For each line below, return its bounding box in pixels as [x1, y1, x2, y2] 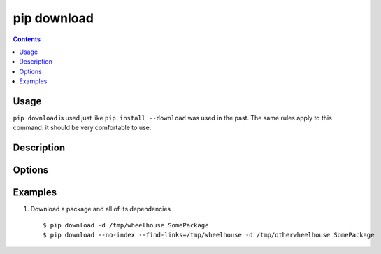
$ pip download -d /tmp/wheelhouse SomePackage [43, 221, 209, 229]
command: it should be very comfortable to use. [13, 123, 152, 132]
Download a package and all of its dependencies [30, 205, 171, 213]
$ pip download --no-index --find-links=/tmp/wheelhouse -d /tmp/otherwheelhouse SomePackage [43, 231, 375, 239]
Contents [13, 35, 41, 43]
